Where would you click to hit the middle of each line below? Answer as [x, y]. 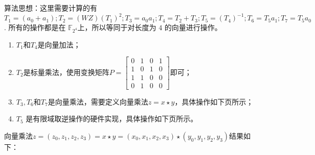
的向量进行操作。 [193, 27]
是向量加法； [59, 44]
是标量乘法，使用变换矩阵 [66, 72]
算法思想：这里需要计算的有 [51, 8]
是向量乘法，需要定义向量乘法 [98, 101]
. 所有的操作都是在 [35, 27]
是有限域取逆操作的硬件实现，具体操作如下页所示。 [112, 119]
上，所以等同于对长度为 [117, 27]
